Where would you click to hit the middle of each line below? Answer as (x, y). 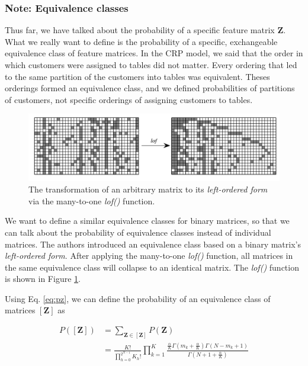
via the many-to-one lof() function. (92, 200)
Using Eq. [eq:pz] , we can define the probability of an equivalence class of (138, 298)
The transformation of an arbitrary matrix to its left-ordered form (148, 189)
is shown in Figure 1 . (43, 279)
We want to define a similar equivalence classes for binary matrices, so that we (147, 221)
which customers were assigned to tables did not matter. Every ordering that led (151, 65)
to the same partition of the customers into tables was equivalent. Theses (137, 76)
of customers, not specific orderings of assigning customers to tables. (129, 99)
